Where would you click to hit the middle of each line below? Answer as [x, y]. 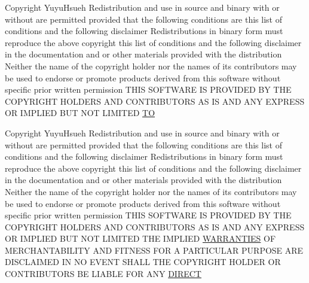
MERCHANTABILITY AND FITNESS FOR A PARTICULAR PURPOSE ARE [154, 250]
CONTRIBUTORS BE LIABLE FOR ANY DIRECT [103, 274]
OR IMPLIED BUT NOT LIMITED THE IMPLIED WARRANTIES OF [140, 238]
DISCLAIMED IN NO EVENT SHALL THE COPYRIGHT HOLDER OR [143, 262]
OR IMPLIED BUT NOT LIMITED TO [80, 113]
